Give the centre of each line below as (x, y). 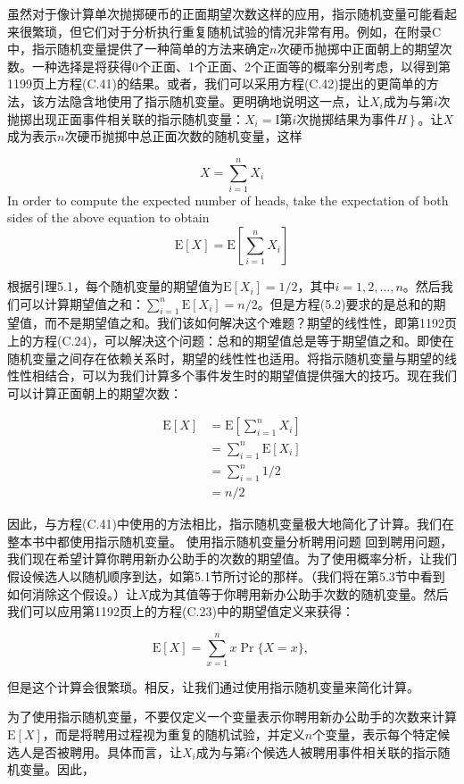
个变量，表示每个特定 (375, 734)
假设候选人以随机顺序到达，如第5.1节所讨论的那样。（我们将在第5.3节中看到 (226, 575)
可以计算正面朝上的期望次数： (95, 392)
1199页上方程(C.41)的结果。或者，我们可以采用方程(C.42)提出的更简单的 (217, 83)
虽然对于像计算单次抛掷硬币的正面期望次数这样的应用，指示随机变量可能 (220, 13)
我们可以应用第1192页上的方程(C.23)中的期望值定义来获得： (181, 611)
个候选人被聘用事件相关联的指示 (344, 751)
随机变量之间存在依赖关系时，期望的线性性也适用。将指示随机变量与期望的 (226, 358)
